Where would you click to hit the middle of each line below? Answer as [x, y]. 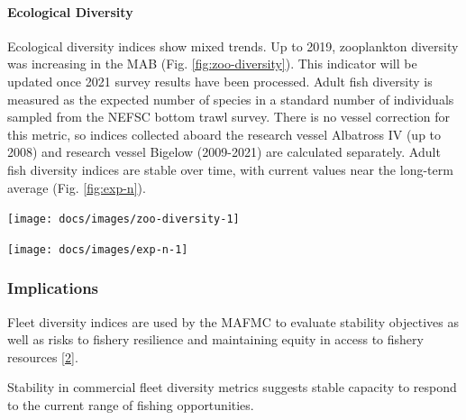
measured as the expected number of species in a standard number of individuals [231, 99]
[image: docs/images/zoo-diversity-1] [123, 219]
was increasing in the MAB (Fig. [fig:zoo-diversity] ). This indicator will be [212, 64]
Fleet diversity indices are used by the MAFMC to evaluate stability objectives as [233, 321]
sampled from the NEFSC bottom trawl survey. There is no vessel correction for [229, 117]
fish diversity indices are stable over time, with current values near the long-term [230, 169]
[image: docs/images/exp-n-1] [98, 249]
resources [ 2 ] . [43, 356]
